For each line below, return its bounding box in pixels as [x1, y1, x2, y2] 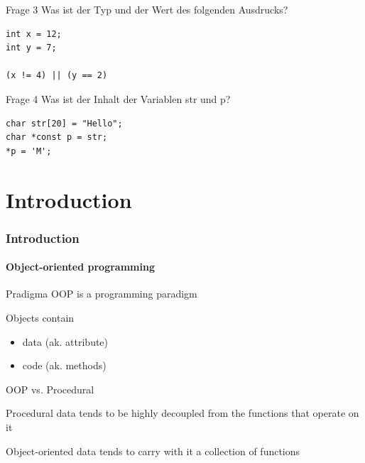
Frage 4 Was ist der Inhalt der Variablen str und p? [6, 91, 231, 106]
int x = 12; [6, 28, 62, 39]
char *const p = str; [6, 132, 108, 143]
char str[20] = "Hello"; [6, 118, 123, 129]
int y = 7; [6, 43, 57, 53]
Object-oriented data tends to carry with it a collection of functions [6, 443, 300, 458]
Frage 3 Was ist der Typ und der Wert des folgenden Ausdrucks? [6, 2, 288, 16]
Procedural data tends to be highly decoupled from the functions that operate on [6, 405, 359, 420]
